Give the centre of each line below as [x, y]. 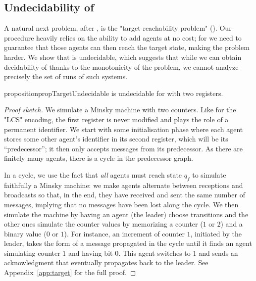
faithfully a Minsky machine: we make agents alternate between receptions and [124, 185]
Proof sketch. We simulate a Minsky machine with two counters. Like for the [120, 110]
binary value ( [25, 233]
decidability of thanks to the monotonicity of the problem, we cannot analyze [121, 67]
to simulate [209, 174]
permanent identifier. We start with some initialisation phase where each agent [124, 129]
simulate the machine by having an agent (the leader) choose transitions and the [126, 214]
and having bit [91, 253]
